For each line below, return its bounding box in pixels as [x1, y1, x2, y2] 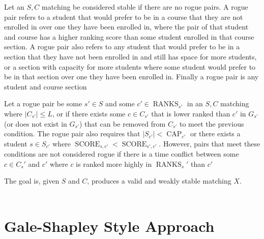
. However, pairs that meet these [159, 138, 260, 148]
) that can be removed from [79, 118, 166, 129]
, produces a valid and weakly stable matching [87, 175, 231, 186]
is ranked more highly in [76, 158, 152, 169]
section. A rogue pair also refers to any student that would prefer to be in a [4, 41, 240, 52]
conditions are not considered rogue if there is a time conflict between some [4, 148, 239, 159]
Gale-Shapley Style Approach [4, 215, 215, 236]
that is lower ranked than [151, 108, 230, 118]
